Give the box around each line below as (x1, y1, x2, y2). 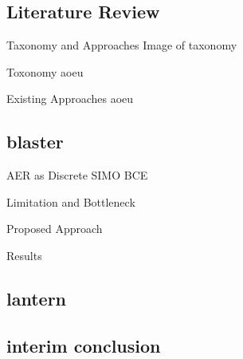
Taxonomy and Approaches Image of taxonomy (6, 37, 237, 53)
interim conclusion (6, 333, 161, 357)
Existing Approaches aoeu (6, 90, 134, 107)
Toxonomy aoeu (6, 63, 84, 80)
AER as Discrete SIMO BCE (6, 167, 148, 183)
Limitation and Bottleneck (6, 193, 135, 210)
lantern (6, 286, 67, 310)
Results (6, 247, 42, 263)
